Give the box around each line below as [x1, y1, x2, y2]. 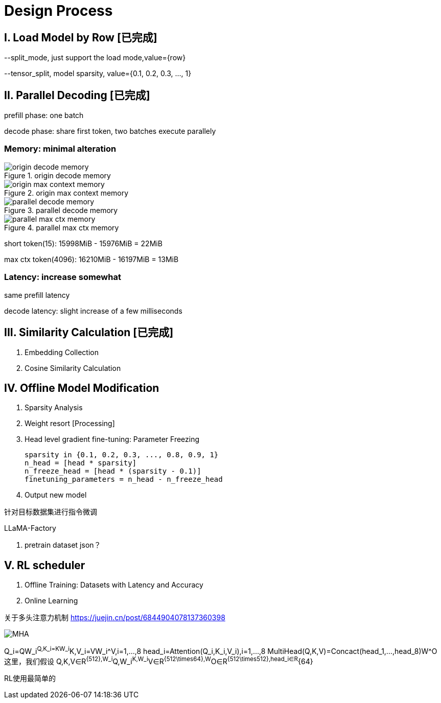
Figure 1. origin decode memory [4, 171, 111, 180]
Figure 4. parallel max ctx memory [4, 223, 119, 232]
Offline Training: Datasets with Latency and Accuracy [25, 580, 203, 590]
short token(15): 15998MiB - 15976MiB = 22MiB [4, 239, 163, 248]
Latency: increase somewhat [4, 272, 121, 283]
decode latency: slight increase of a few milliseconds [4, 306, 182, 315]
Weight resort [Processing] [25, 419, 115, 428]
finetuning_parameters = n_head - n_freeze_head [25, 475, 223, 484]
